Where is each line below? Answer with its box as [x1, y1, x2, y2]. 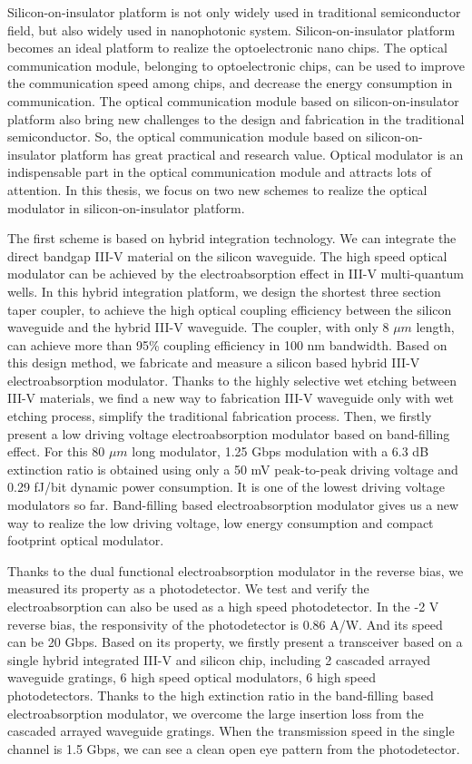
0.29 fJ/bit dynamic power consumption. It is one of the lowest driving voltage [7, 477, 445, 496]
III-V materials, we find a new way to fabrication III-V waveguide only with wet [7, 388, 455, 407]
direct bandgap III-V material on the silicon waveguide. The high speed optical [7, 246, 447, 265]
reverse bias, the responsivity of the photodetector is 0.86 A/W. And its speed [7, 614, 443, 633]
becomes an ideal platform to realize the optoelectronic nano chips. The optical [7, 38, 447, 57]
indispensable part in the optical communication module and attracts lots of [7, 162, 432, 181]
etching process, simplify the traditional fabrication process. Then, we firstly [7, 406, 432, 426]
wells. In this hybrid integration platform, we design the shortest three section [7, 281, 441, 300]
